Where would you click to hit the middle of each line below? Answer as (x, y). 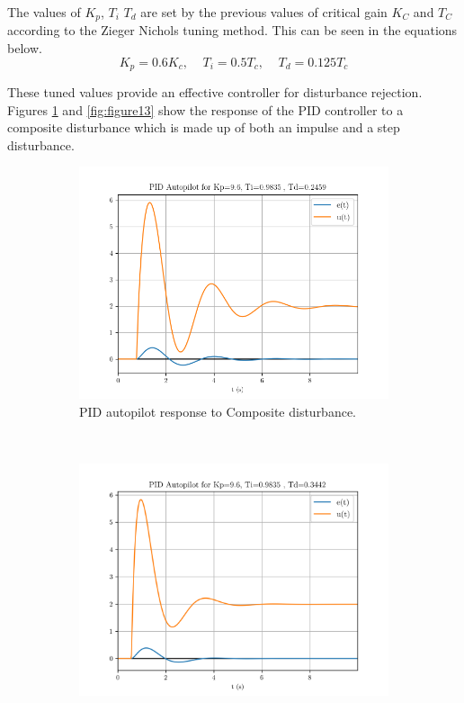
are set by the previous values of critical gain (264, 12)
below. (25, 48)
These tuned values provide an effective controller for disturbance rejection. (215, 92)
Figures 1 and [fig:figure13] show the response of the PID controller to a (205, 109)
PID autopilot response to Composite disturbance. (218, 412)
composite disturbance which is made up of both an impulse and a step (204, 127)
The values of (44, 12)
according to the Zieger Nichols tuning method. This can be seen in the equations (232, 30)
